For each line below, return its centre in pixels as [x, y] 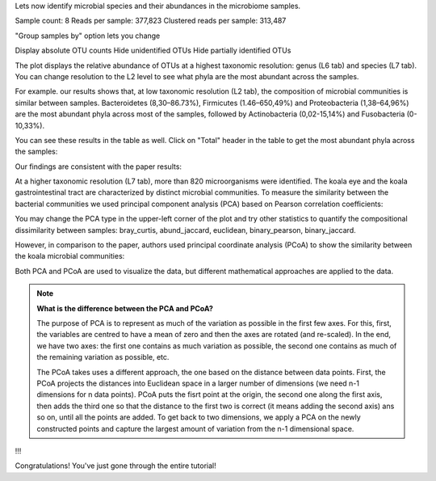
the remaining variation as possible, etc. [103, 357]
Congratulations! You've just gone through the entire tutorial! [116, 466]
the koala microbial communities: [70, 256]
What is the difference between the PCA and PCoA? [125, 308]
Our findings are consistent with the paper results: [98, 167]
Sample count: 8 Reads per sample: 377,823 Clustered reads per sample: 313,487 [151, 21]
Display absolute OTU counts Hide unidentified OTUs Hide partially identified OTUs [153, 51]
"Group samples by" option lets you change [88, 36]
